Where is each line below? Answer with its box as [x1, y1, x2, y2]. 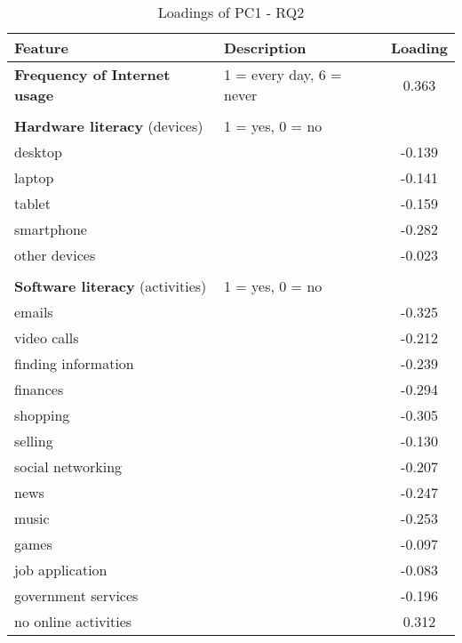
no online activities [14, 611, 132, 631]
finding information [14, 353, 134, 374]
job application [14, 559, 108, 580]
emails [14, 301, 53, 322]
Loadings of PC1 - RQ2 [157, 2, 305, 22]
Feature [14, 37, 68, 58]
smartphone [14, 219, 87, 239]
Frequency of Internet [14, 64, 171, 84]
